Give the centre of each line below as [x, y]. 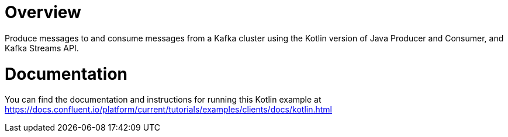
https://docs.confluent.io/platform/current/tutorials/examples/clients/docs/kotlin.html [168, 110]
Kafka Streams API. [42, 48]
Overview [43, 12]
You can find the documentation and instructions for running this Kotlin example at [163, 100]
